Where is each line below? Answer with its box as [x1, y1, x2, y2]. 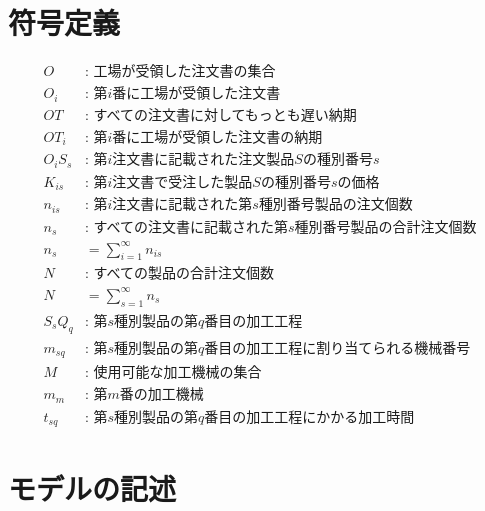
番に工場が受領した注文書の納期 [112, 130, 323, 145]
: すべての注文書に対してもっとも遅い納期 [84, 108, 357, 123]
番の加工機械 [119, 388, 204, 403]
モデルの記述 [8, 468, 177, 509]
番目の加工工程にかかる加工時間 [204, 410, 415, 425]
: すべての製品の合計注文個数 [84, 267, 274, 282]
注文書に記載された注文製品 [112, 153, 295, 168]
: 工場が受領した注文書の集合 [84, 65, 276, 80]
